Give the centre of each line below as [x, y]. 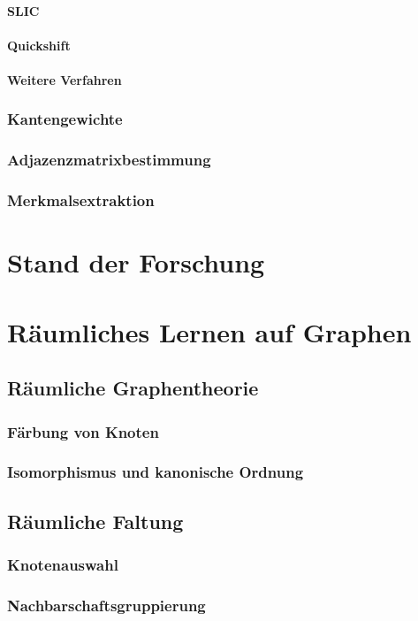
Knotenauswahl [63, 565]
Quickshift [39, 45]
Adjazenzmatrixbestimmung [109, 160]
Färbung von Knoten [83, 431]
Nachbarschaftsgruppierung [106, 605]
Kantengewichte [65, 119]
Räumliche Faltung [95, 521]
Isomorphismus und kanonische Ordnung [156, 472]
